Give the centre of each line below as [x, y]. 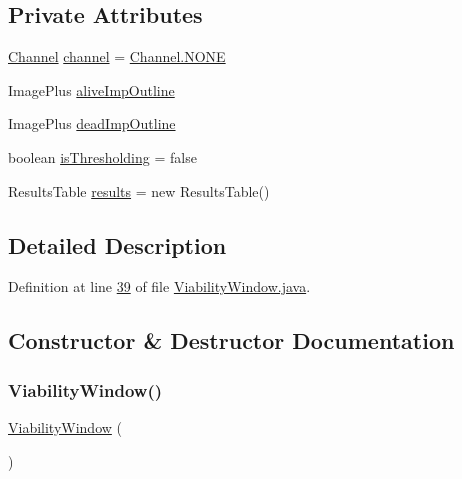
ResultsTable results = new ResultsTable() [139, 190]
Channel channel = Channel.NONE [117, 56]
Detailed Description [117, 244]
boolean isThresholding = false [102, 156]
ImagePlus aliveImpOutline [91, 89]
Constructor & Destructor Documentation [231, 340]
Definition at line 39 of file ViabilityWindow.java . [159, 286]
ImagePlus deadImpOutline [92, 123]
